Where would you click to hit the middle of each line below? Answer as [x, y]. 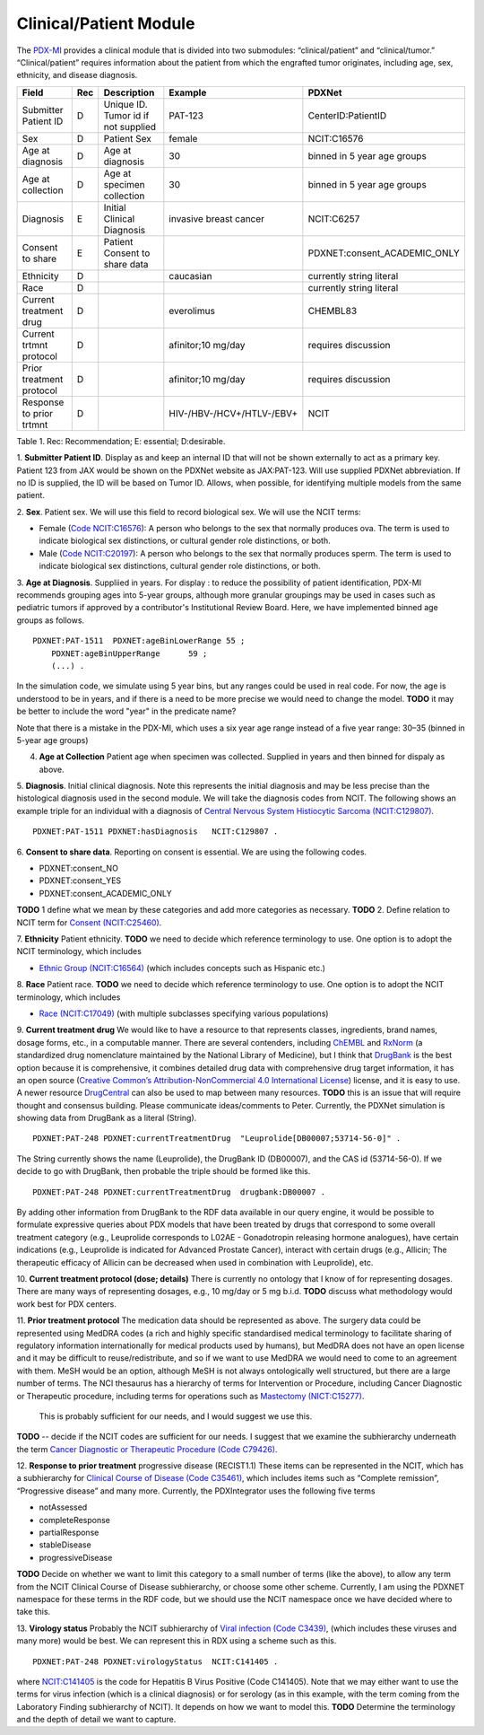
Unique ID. [125, 104]
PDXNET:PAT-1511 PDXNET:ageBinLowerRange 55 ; [139, 641]
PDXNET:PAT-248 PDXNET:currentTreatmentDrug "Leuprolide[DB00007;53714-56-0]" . [217, 1139]
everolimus [192, 311]
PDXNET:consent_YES [80, 881]
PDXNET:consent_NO [78, 868]
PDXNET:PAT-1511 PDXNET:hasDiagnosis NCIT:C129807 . [156, 832]
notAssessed [63, 1507]
